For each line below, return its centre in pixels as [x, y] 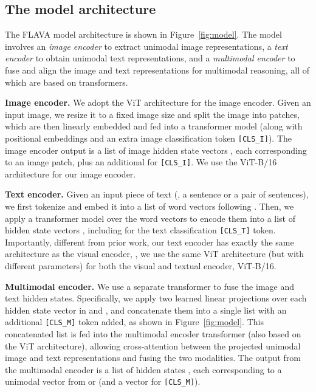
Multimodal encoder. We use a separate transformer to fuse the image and [149, 286]
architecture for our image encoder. [70, 174]
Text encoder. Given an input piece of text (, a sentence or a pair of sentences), [157, 194]
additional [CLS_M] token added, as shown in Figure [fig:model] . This [134, 322]
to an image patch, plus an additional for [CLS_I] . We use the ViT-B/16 [141, 162]
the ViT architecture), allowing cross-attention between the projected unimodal [153, 346]
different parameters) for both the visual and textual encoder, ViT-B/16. [141, 266]
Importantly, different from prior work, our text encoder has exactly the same [149, 242]
